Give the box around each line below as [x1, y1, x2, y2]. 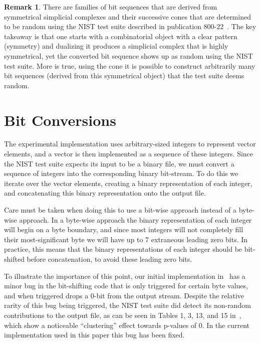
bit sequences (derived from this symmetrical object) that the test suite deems [4, 70, 244, 81]
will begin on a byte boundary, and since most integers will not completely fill [4, 224, 243, 235]
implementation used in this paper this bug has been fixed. [4, 329, 185, 340]
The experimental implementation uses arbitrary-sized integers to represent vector [4, 138, 256, 149]
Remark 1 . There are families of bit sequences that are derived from [4, 2, 217, 12]
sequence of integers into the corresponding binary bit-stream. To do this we [4, 168, 238, 179]
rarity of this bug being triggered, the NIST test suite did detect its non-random [4, 300, 251, 310]
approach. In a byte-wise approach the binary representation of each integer [19, 214, 252, 225]
